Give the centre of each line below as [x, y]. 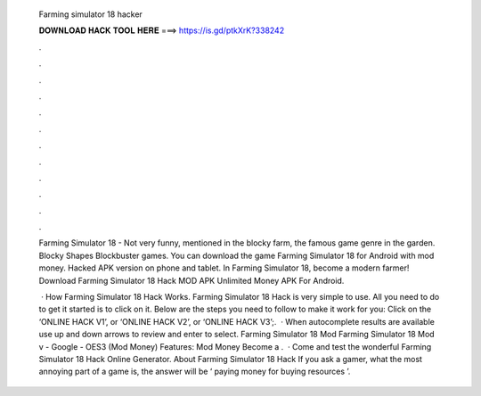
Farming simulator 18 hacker [90, 14]
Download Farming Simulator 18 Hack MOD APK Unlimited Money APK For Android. [192, 280]
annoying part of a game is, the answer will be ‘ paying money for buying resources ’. [195, 372]
